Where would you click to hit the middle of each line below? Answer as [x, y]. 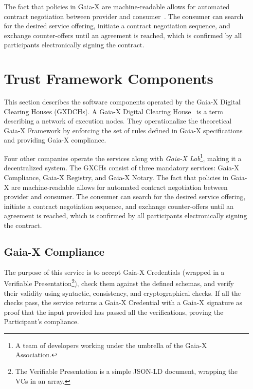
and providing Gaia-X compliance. [55, 140]
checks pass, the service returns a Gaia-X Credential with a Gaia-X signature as [123, 302]
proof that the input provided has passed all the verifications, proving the [114, 312]
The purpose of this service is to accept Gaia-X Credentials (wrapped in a [114, 272]
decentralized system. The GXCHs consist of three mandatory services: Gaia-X [122, 168]
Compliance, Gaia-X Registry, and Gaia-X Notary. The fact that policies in [116, 177]
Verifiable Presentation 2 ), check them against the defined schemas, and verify [119, 282]
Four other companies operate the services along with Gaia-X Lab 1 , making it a [123, 157]
